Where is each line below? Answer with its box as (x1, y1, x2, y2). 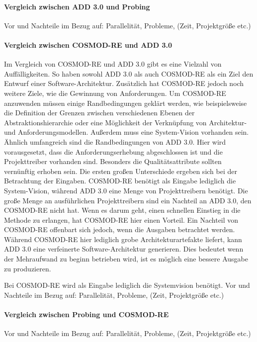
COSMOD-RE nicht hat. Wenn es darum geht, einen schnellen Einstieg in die (4, 205, 241, 215)
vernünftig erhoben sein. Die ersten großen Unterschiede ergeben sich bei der (4, 166, 237, 176)
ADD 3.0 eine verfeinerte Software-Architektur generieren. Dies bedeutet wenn (4, 244, 244, 254)
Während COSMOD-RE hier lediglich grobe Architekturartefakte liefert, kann (4, 234, 242, 244)
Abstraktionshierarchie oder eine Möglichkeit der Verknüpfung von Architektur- (4, 117, 247, 127)
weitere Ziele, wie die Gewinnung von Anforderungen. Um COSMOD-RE (4, 87, 226, 98)
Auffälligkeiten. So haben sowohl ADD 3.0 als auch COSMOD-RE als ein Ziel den (4, 68, 254, 79)
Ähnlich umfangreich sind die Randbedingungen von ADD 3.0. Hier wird (4, 136, 226, 147)
